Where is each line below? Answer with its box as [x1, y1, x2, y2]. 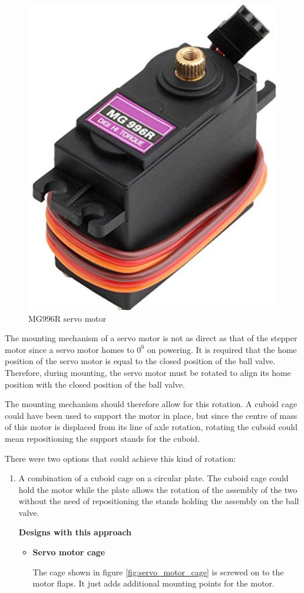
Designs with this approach [18, 526, 131, 538]
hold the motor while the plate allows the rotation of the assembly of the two [18, 483, 298, 495]
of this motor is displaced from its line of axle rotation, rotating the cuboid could [5, 421, 298, 433]
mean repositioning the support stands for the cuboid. [5, 432, 200, 444]
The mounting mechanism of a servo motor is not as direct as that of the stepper [5, 332, 298, 344]
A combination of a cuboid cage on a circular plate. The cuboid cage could [18, 472, 289, 484]
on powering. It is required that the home [147, 343, 297, 355]
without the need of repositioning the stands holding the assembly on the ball [18, 495, 299, 507]
